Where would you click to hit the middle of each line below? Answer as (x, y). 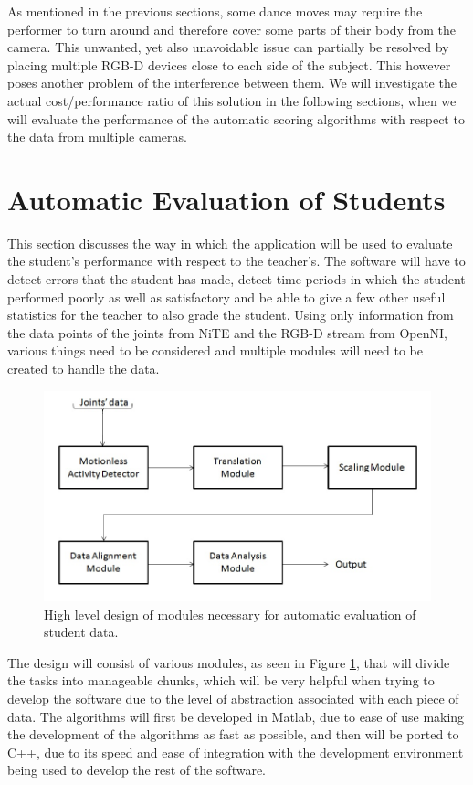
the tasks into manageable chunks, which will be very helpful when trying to (221, 680)
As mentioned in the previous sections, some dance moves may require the (215, 11)
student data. (81, 632)
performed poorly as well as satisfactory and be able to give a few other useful (226, 297)
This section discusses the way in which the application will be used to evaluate (230, 243)
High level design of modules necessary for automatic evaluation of (230, 614)
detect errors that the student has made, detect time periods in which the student (236, 279)
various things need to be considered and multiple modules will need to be (215, 350)
